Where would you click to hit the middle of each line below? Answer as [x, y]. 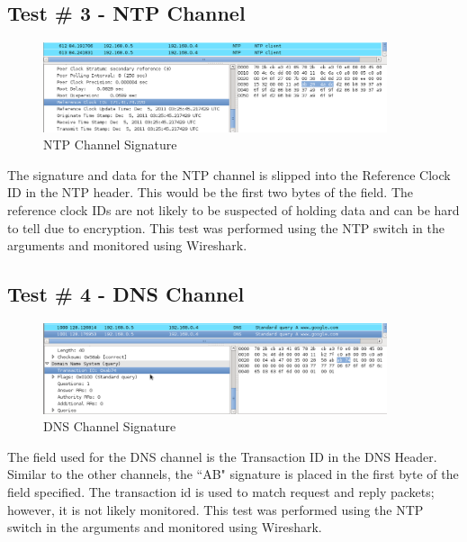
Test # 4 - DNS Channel [126, 294]
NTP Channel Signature [110, 145]
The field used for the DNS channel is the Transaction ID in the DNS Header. [222, 456]
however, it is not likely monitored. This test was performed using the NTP [216, 509]
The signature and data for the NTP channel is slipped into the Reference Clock [229, 174]
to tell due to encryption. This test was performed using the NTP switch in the [226, 227]
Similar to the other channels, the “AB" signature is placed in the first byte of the [233, 474]
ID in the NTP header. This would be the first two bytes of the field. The [211, 192]
